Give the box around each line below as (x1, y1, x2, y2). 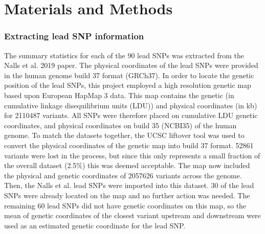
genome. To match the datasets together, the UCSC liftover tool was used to (4, 130, 245, 141)
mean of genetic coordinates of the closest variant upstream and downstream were (4, 210, 261, 221)
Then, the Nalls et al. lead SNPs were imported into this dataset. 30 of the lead (4, 180, 254, 191)
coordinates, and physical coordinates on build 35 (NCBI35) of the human (4, 120, 237, 130)
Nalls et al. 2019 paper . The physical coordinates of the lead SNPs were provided (4, 60, 258, 71)
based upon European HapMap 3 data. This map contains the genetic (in (4, 89, 234, 100)
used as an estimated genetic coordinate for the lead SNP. (4, 220, 186, 230)
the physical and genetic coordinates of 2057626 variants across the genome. (4, 170, 242, 180)
